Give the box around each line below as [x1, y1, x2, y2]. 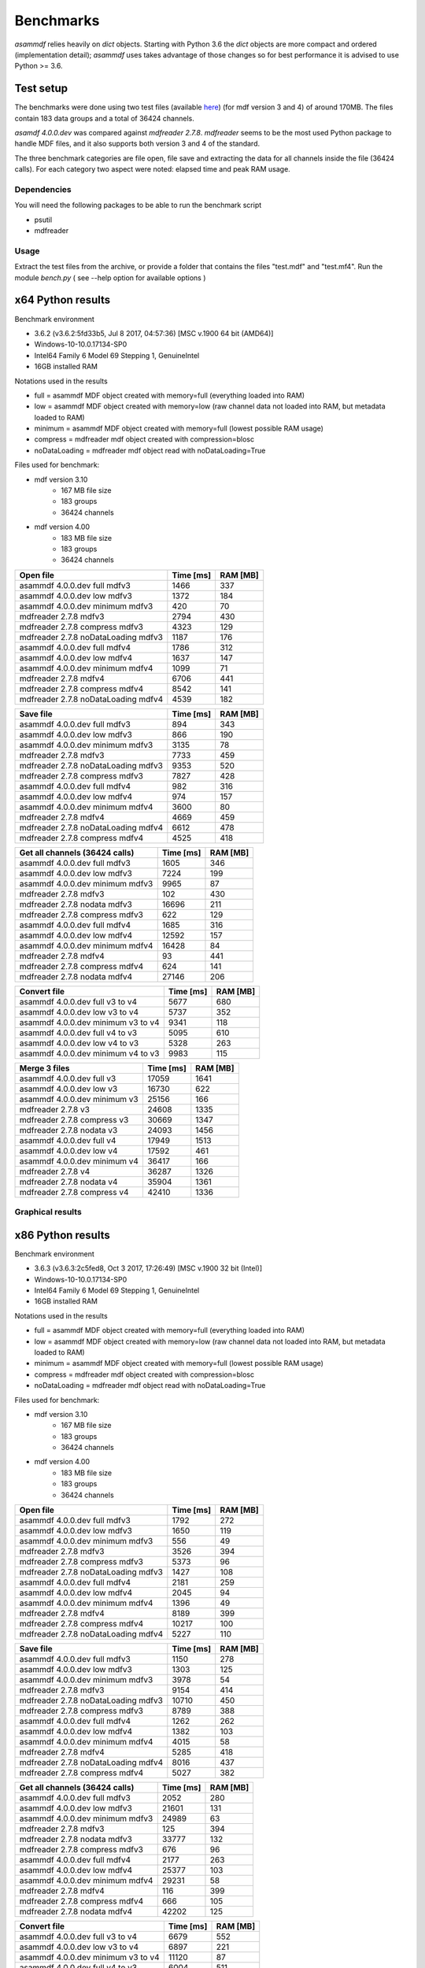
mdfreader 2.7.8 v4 [19, 1166, 91, 1177]
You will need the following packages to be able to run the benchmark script [14, 201, 262, 210]
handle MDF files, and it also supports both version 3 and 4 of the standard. [14, 139, 261, 149]
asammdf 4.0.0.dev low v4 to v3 [19, 1038, 139, 1049]
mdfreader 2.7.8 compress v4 [19, 1186, 129, 1197]
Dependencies [14, 183, 72, 194]
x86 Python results [14, 1228, 110, 1241]
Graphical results [14, 1207, 82, 1218]
